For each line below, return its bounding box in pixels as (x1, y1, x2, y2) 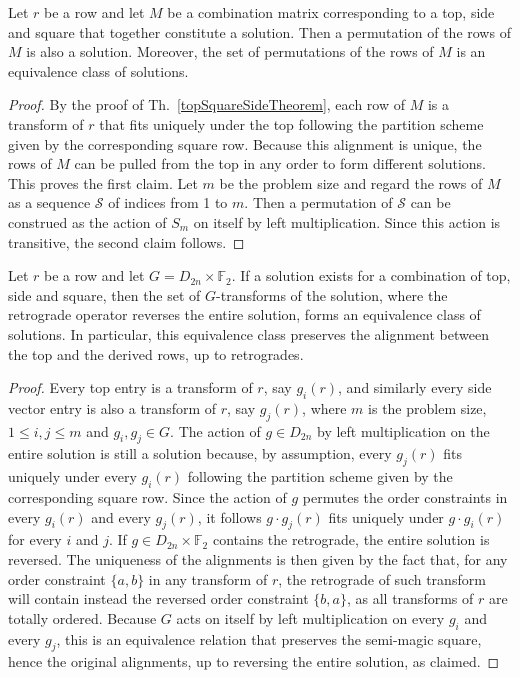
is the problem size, (368, 397, 487, 418)
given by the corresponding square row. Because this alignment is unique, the (8, 133, 482, 154)
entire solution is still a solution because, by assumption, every (8, 443, 392, 464)
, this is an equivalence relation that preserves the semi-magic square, (56, 628, 482, 649)
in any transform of (148, 568, 268, 589)
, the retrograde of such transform (278, 568, 486, 589)
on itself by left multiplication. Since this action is (193, 211, 501, 232)
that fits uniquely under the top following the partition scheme (99, 113, 484, 134)
